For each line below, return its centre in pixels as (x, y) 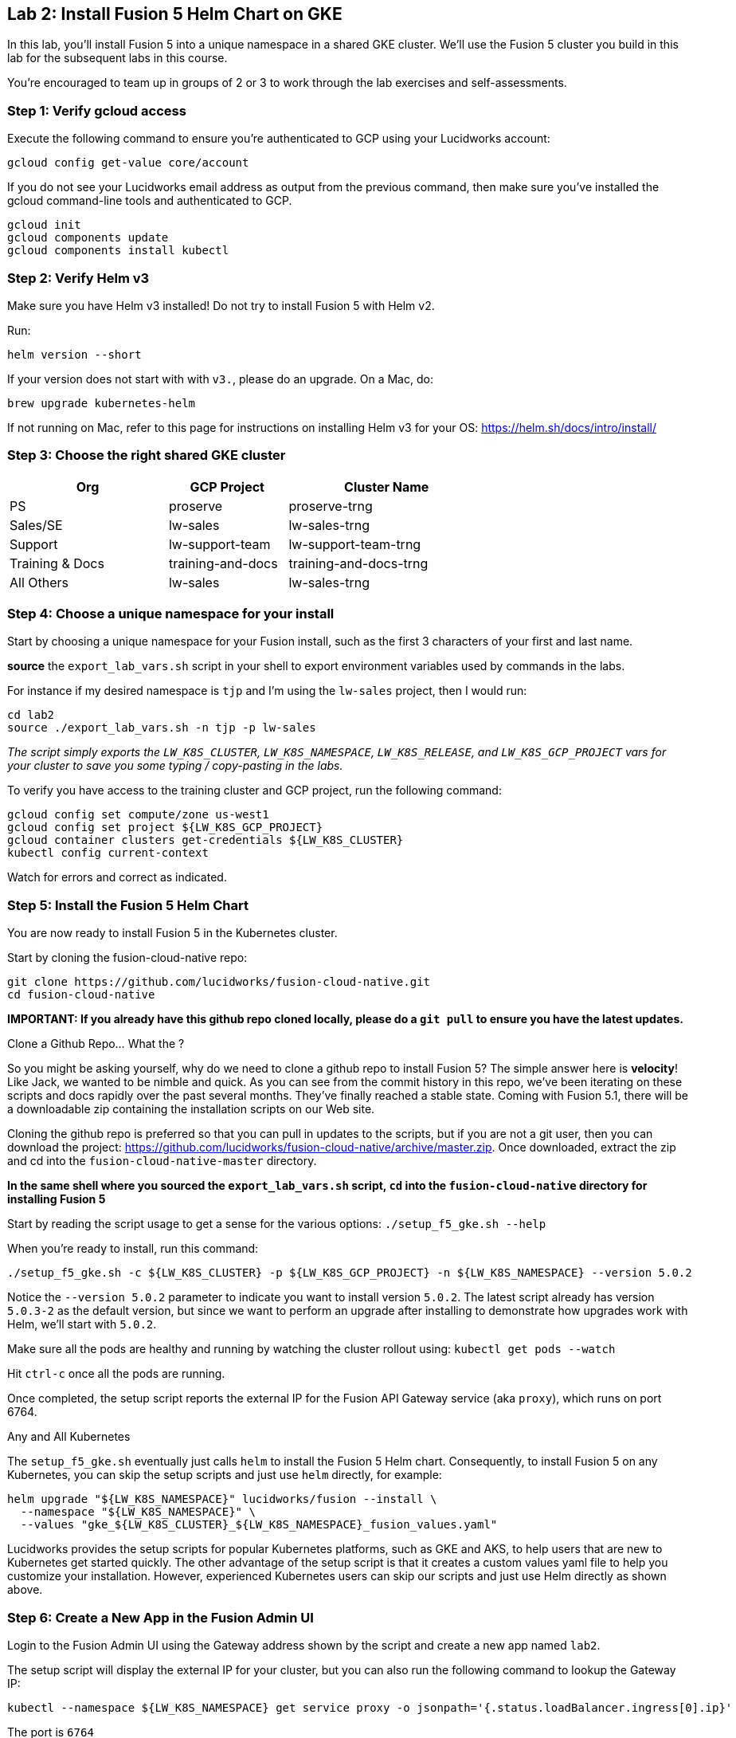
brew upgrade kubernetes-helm (102, 403)
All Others (39, 582)
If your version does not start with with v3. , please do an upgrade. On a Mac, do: (220, 379)
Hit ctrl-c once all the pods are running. (116, 1374)
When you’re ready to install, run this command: (133, 1249)
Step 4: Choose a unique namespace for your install (171, 614)
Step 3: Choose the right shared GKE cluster (147, 455)
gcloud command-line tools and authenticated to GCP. (150, 201)
